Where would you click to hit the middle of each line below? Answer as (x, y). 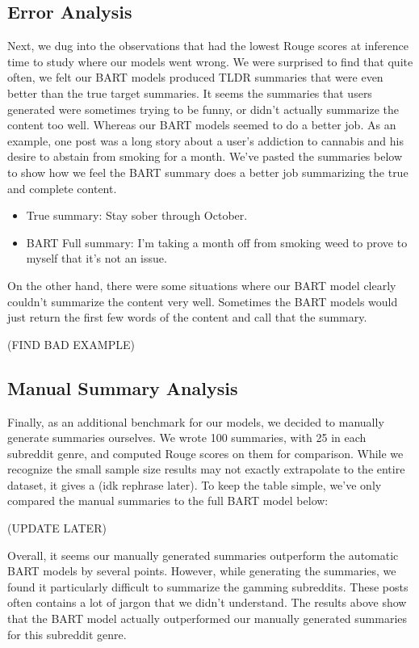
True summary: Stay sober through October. (137, 215)
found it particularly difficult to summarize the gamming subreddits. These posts (208, 586)
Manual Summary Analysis (123, 387)
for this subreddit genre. (67, 634)
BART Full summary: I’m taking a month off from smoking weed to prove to (217, 242)
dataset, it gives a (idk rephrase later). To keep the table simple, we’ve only (195, 484)
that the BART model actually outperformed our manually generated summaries (207, 619)
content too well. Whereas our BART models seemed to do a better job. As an (202, 125)
